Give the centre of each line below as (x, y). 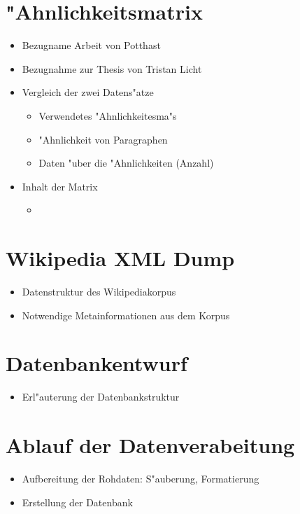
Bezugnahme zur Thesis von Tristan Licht (112, 68)
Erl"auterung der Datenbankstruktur (101, 397)
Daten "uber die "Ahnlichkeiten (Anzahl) (126, 163)
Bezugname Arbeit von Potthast (91, 45)
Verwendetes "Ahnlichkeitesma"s (108, 115)
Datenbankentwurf (97, 363)
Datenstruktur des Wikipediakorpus (99, 291)
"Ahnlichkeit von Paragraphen (103, 139)
